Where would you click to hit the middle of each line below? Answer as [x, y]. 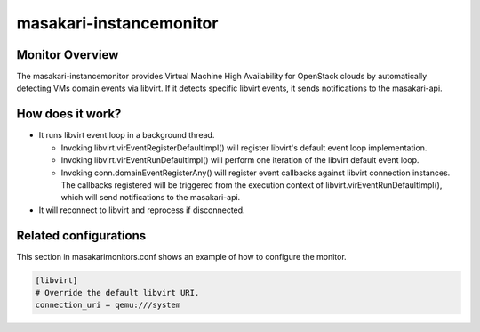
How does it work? [69, 114]
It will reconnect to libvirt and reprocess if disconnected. [142, 210]
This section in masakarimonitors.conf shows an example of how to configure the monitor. [181, 256]
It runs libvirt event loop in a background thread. [127, 135]
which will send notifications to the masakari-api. [151, 198]
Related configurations [81, 235]
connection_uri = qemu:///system [108, 305]
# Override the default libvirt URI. [117, 292]
